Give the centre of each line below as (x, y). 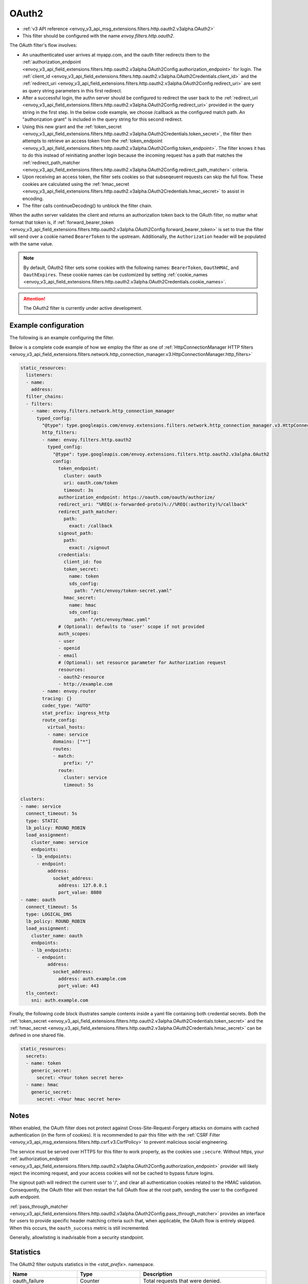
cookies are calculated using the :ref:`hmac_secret (76, 184)
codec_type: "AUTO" (66, 706)
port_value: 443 (79, 986)
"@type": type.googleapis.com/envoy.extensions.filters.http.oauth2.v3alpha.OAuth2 (161, 454)
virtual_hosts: (66, 727)
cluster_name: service (60, 842)
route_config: (60, 720)
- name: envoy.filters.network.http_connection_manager (103, 411)
